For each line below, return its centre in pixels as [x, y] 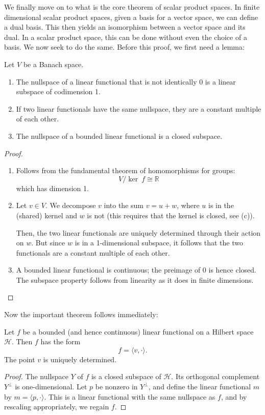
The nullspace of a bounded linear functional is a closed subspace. [119, 136]
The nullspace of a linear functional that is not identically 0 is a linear [126, 81]
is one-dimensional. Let [51, 387]
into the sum [124, 205]
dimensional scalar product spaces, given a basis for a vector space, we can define [131, 17]
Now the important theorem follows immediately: [81, 314]
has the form [61, 341]
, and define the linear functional [200, 387]
